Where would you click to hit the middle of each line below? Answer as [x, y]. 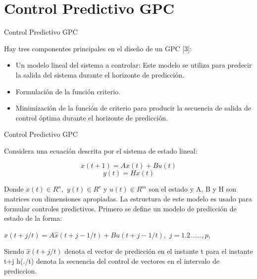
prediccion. [21, 270]
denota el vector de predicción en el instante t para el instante [159, 251]
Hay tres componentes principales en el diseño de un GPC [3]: [98, 48]
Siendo [14, 251]
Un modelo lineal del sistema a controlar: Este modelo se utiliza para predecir [134, 65]
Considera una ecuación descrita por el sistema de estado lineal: [101, 150]
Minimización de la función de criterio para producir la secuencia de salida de [133, 108]
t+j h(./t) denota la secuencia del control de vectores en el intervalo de [112, 261]
